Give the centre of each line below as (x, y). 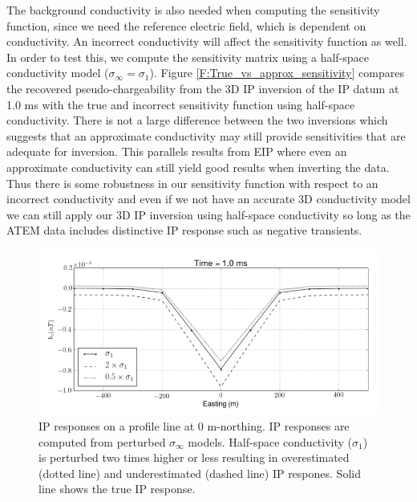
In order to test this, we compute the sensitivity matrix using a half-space (188, 57)
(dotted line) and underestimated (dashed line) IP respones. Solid (200, 473)
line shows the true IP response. (117, 489)
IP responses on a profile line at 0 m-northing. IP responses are (194, 425)
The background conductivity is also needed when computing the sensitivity (193, 10)
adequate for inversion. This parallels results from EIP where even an (177, 151)
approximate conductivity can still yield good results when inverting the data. (198, 167)
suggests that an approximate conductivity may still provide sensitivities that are (206, 135)
